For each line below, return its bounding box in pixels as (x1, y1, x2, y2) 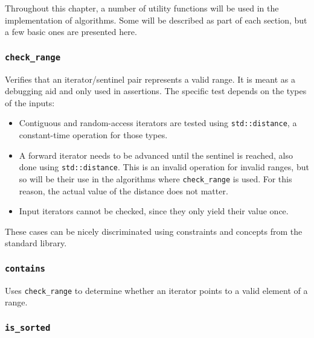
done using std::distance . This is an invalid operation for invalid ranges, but (19, 161, 309, 173)
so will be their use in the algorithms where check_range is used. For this (19, 172, 292, 185)
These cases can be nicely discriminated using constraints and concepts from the (5, 225, 303, 237)
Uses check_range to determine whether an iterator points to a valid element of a (5, 284, 308, 296)
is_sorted (5, 322, 51, 333)
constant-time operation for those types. (19, 129, 168, 141)
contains (5, 263, 45, 273)
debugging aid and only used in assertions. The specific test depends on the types (5, 84, 307, 97)
